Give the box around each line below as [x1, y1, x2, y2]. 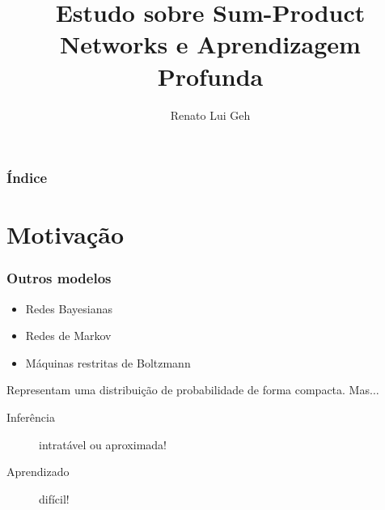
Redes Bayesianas [25, 300, 112, 317]
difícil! [39, 490, 70, 507]
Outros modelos [6, 268, 112, 288]
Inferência [6, 408, 55, 425]
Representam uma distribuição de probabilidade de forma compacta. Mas [6, 381, 370, 398]
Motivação [6, 218, 125, 251]
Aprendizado [6, 463, 70, 480]
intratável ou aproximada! [39, 436, 167, 453]
